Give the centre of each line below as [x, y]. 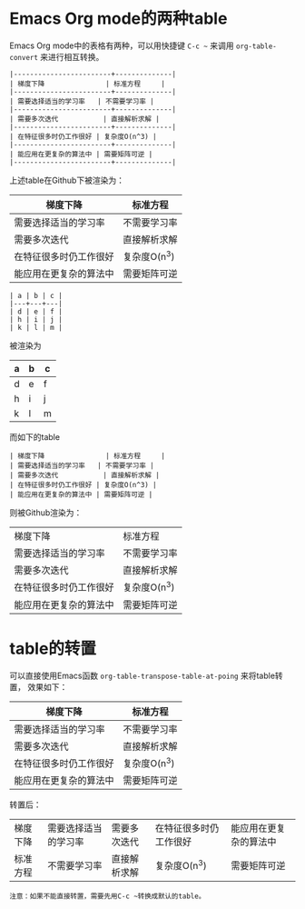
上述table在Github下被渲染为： [67, 180]
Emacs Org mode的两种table [118, 19]
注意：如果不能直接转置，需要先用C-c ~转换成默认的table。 [108, 896]
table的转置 [53, 649]
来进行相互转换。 [72, 56]
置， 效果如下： [39, 686]
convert [24, 57]
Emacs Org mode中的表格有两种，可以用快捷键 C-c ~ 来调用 [122, 45]
